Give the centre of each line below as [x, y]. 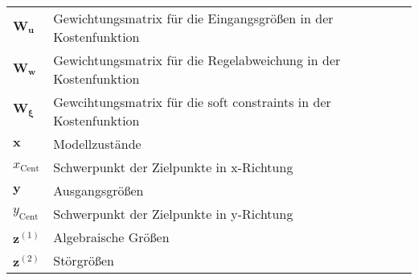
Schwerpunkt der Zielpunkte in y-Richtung [173, 214]
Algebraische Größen [111, 237]
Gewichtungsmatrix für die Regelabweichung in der [197, 60]
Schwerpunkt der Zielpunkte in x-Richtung [173, 167]
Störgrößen [84, 260]
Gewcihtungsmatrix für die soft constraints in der [192, 102]
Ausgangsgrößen [98, 190]
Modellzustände [97, 144]
